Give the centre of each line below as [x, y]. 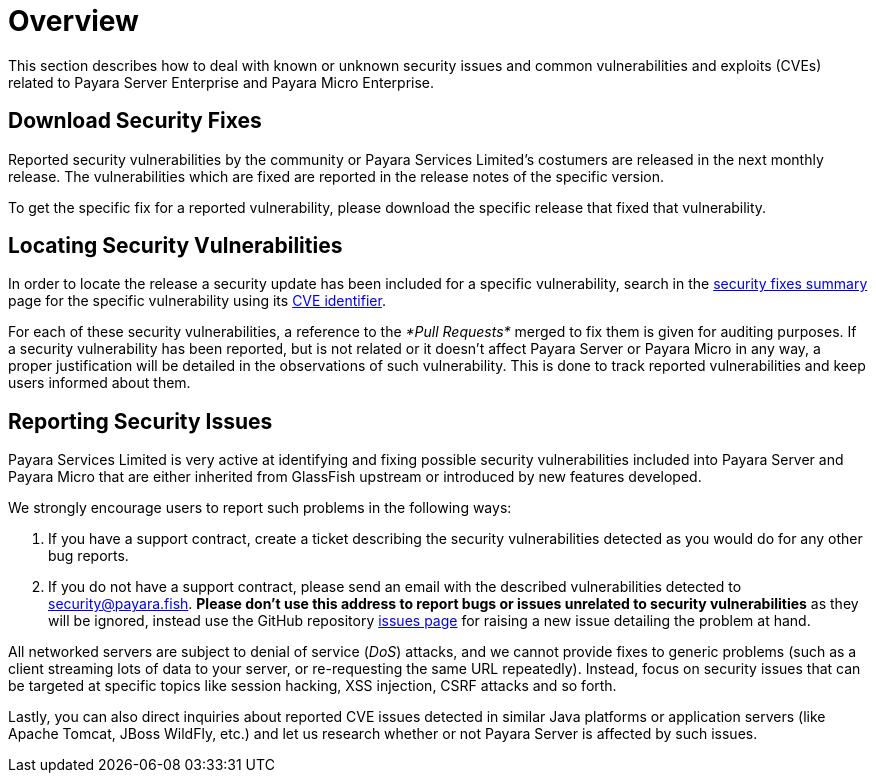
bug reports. [88, 556]
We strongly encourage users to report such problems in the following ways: [260, 508]
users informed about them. [99, 383]
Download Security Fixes [135, 121]
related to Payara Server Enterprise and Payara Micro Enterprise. [221, 82]
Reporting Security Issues [140, 421]
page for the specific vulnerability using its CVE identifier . [197, 301]
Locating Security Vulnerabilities [175, 246]
